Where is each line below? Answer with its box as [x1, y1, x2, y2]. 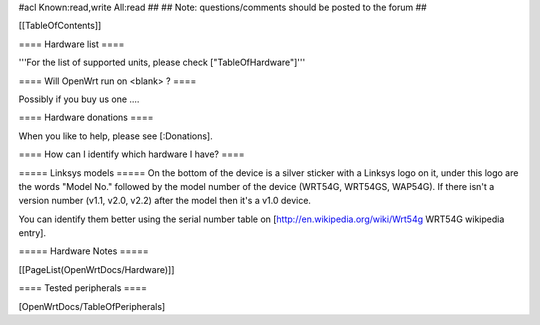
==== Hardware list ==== [18, 38, 125, 50]
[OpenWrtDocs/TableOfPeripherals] [18, 300, 166, 312]
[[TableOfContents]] [18, 20, 102, 32]
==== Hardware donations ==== [18, 111, 154, 124]
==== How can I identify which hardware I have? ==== [18, 148, 245, 160]
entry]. [18, 227, 47, 239]
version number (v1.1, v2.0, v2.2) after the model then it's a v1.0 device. [18, 195, 312, 207]
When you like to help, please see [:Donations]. [18, 130, 214, 142]
